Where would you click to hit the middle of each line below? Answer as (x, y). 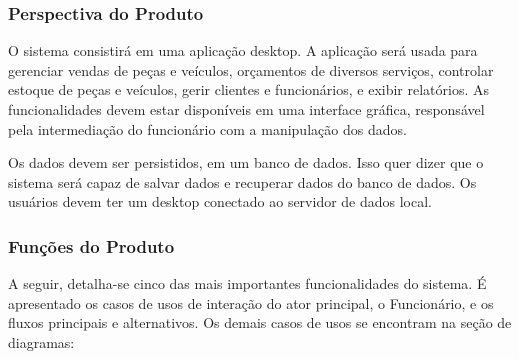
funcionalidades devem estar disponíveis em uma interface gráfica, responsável (246, 109)
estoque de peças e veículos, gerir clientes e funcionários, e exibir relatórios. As (248, 89)
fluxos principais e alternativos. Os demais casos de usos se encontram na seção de (260, 322)
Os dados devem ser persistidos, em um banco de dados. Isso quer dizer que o (246, 162)
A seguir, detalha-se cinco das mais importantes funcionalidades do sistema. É (247, 283)
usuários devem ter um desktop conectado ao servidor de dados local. (220, 201)
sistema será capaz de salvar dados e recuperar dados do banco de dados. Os (242, 181)
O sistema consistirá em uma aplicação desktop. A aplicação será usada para (243, 50)
